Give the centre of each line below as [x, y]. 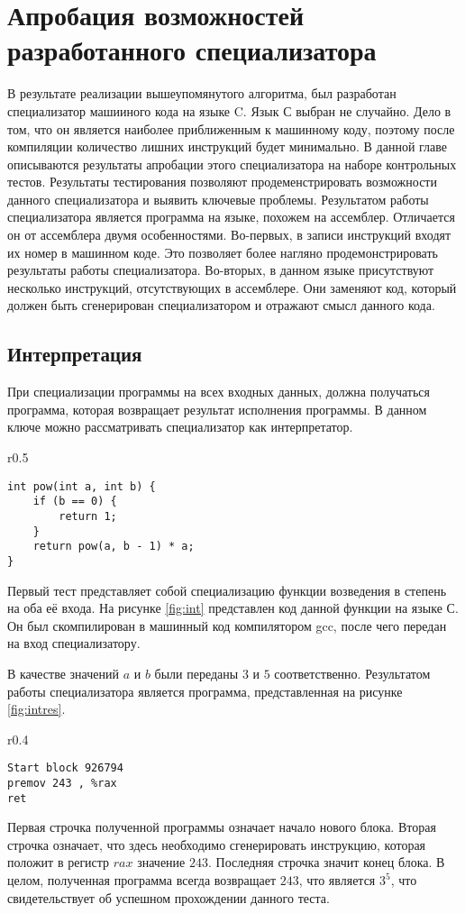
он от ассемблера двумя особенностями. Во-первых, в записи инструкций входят [229, 235]
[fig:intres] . [36, 709]
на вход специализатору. [74, 643]
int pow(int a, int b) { [82, 486]
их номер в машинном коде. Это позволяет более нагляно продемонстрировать [223, 252]
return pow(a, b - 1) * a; [114, 547]
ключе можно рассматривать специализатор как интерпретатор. [180, 427]
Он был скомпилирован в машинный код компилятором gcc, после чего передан [227, 625]
